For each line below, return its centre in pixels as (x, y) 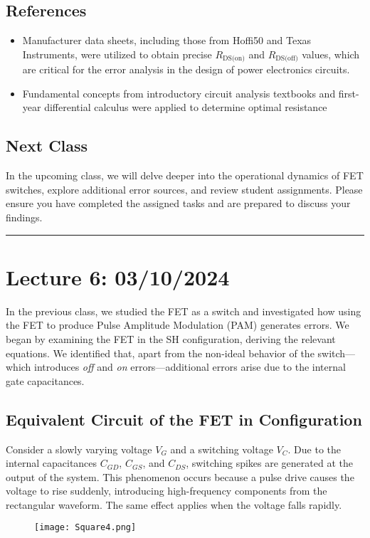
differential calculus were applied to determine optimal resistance (186, 107)
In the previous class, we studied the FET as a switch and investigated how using (184, 311)
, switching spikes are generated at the (269, 463)
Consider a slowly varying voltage (79, 449)
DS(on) (234, 59)
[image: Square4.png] (85, 528)
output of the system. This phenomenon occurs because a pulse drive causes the (180, 476)
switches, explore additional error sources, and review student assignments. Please (184, 189)
